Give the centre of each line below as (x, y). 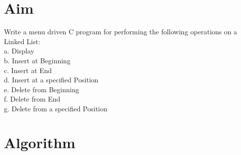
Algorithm (40, 142)
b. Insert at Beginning (37, 60)
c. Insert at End (28, 70)
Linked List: (22, 41)
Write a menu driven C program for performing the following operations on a (120, 32)
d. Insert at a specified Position (51, 80)
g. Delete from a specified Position (56, 108)
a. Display (19, 51)
